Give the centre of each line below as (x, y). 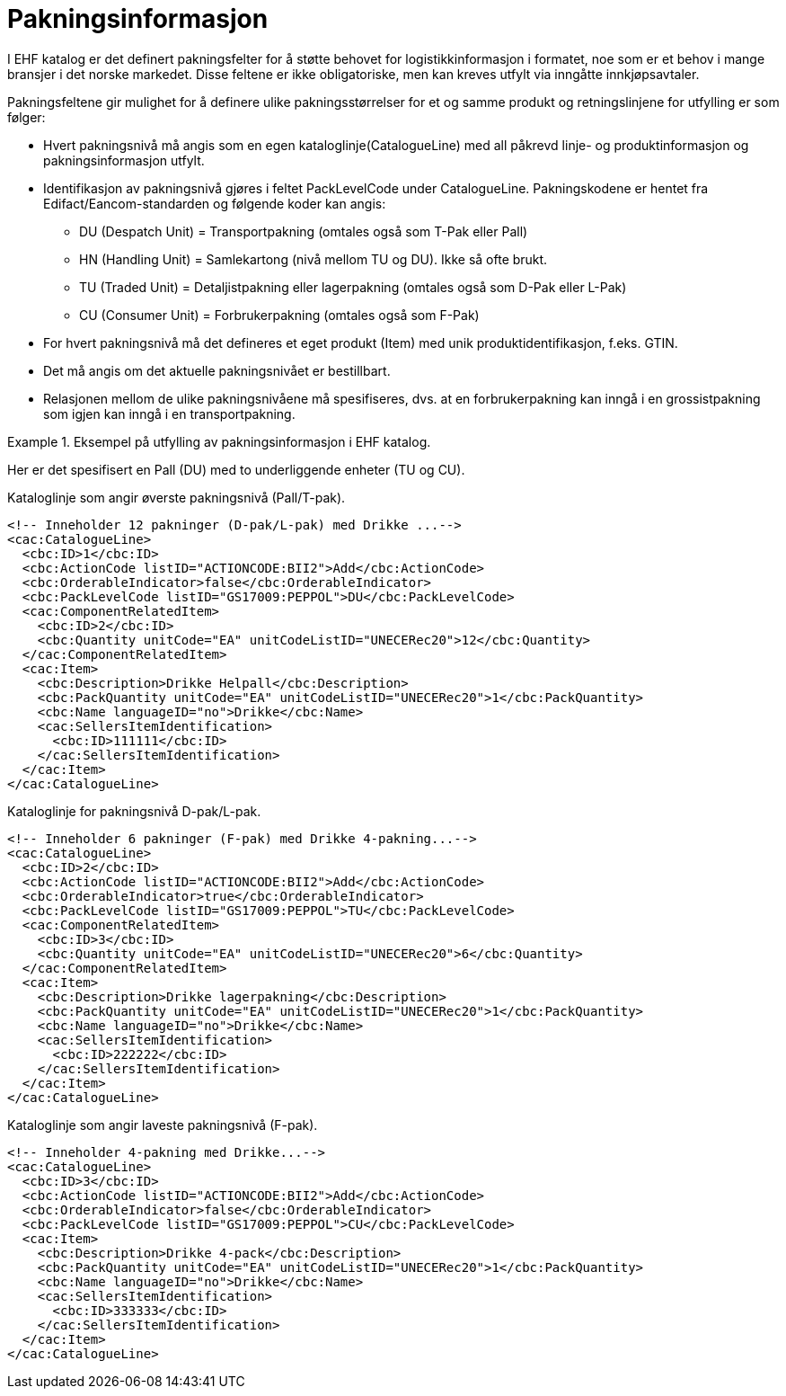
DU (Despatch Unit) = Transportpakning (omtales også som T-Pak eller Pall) (304, 231)
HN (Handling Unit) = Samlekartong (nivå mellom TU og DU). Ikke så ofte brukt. (314, 259)
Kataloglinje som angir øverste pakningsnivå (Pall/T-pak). (177, 497)
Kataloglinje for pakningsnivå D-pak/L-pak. (134, 811)
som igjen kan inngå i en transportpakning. (169, 413)
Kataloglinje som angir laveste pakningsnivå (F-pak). (163, 1125)
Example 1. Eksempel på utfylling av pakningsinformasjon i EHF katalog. (219, 441)
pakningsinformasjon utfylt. (124, 160)
